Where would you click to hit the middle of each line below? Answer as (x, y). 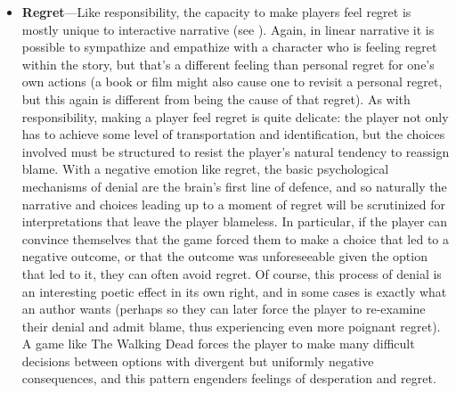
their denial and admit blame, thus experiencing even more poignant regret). (231, 326)
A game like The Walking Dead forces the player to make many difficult (218, 344)
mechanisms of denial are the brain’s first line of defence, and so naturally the (234, 186)
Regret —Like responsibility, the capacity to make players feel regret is (216, 12)
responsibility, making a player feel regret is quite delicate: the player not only (235, 116)
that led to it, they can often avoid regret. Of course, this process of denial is (232, 273)
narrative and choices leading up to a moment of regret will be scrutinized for (234, 204)
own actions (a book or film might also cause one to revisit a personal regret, (232, 82)
